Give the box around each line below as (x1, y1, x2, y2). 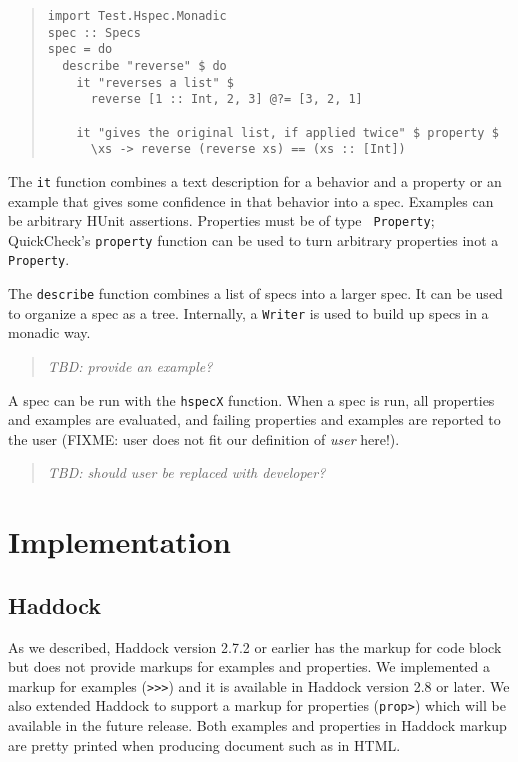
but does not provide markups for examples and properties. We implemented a (8, 656, 490, 677)
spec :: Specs (47, 25, 141, 40)
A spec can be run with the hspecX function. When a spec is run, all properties (8, 389, 495, 410)
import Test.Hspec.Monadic (47, 9, 227, 23)
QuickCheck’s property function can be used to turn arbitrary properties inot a (8, 229, 499, 250)
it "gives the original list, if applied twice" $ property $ (76, 125, 499, 140)
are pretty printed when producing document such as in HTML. (8, 734, 401, 755)
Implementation (8, 521, 231, 562)
